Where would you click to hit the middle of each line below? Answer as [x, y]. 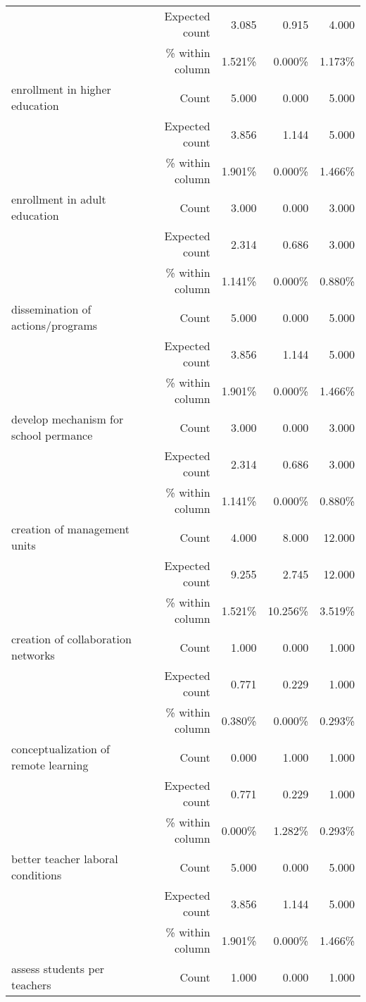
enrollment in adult [59, 199]
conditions [37, 875]
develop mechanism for [68, 419]
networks [33, 655]
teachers [31, 985]
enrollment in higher [61, 89]
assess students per [58, 969]
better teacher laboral [65, 859]
